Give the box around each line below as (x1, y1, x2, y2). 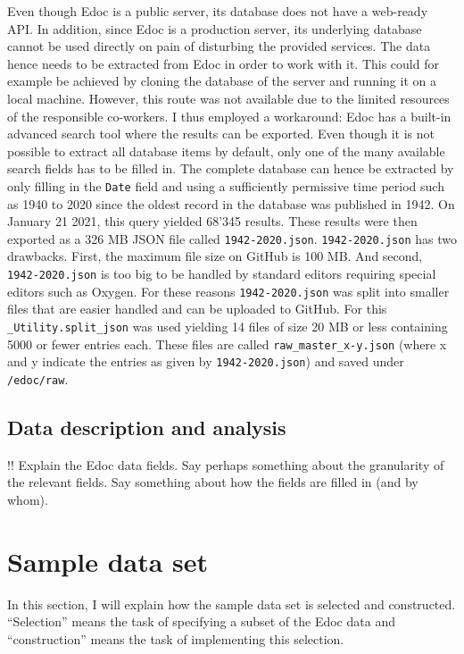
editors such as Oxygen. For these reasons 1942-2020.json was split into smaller (7, 281, 450, 300)
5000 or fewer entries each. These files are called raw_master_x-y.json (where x (7, 334, 447, 353)
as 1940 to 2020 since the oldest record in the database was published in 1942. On (7, 194, 455, 213)
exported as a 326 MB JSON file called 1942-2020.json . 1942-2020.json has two (7, 229, 457, 247)
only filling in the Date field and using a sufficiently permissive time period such (7, 176, 444, 195)
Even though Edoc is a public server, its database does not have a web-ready (7, 2, 428, 20)
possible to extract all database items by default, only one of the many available (7, 141, 445, 160)
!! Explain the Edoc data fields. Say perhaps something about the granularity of (7, 455, 444, 474)
